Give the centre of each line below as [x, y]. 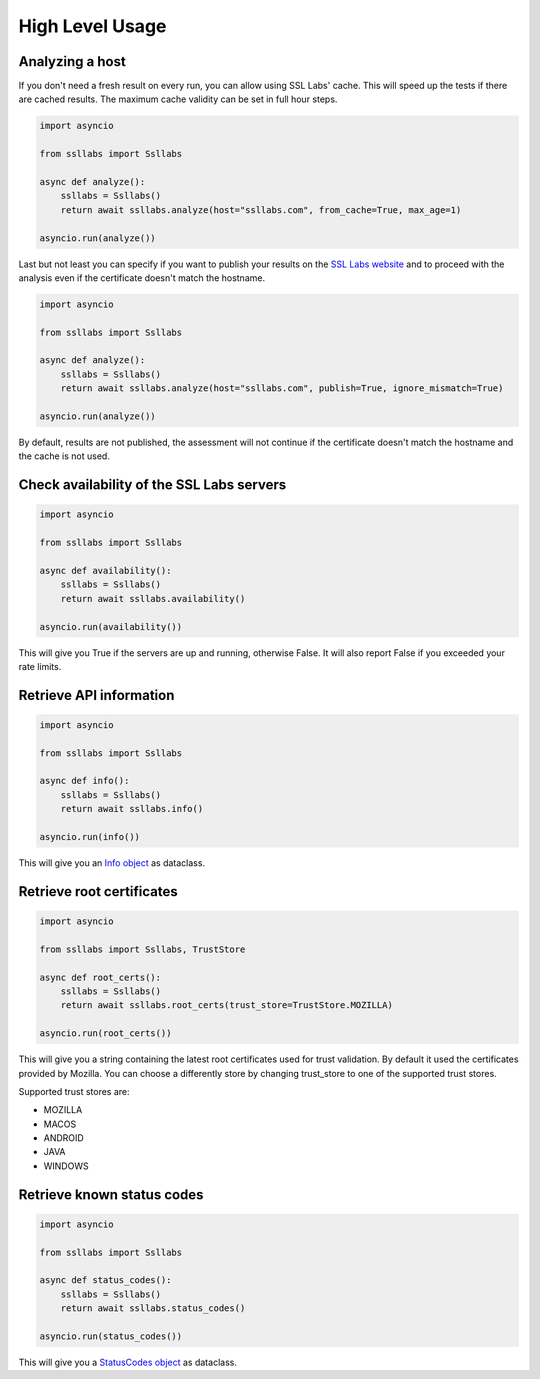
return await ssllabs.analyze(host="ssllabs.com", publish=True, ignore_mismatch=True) [282, 388]
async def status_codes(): [105, 1280]
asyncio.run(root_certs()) [105, 1033]
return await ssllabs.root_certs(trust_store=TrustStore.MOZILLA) [227, 1005]
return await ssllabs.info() [132, 809]
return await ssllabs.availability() [153, 598]
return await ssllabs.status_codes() [153, 1308]
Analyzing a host [72, 61]
